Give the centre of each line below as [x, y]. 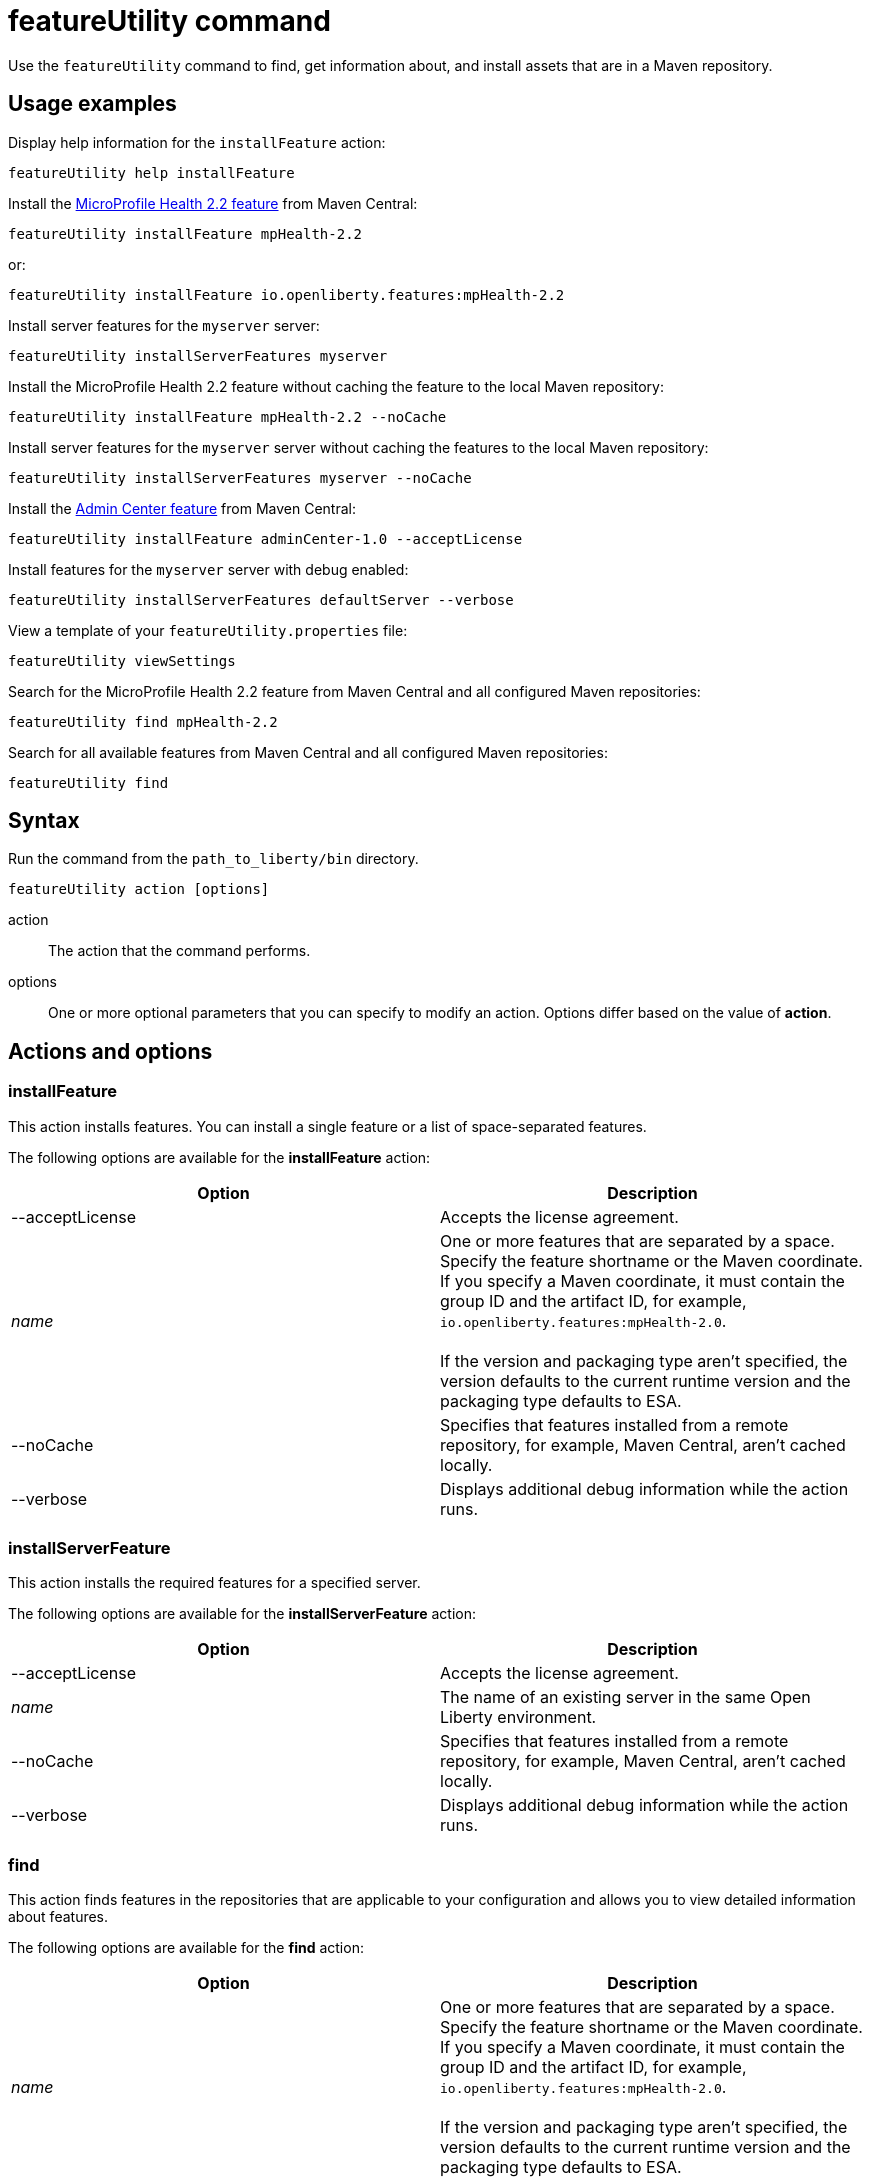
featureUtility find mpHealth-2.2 [143, 721]
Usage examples [92, 104]
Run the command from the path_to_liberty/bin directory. [213, 859]
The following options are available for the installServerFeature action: [242, 1614]
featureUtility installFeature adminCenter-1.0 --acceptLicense [265, 538]
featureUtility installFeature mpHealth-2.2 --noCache [227, 416]
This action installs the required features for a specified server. [214, 1583]
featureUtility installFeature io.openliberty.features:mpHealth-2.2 [286, 294]
